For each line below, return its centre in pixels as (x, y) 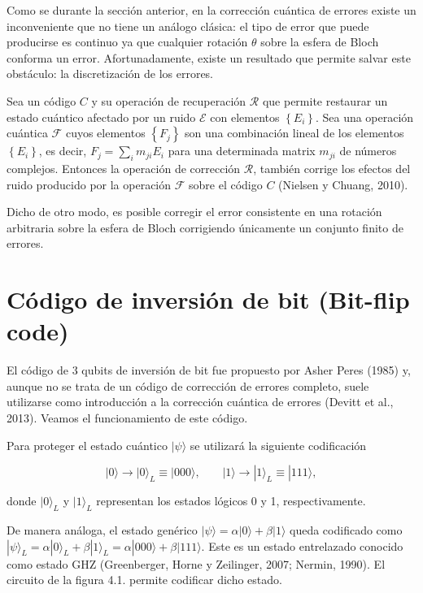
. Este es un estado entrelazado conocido (302, 545)
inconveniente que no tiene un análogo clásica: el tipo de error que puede (188, 26)
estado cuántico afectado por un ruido (101, 117)
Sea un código (41, 100)
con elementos (245, 117)
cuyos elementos (105, 133)
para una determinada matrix (242, 151)
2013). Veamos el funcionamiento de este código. (127, 418)
